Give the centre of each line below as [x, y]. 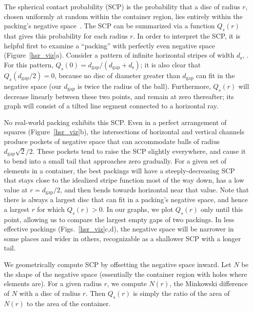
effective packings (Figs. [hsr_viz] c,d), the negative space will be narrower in [119, 229]
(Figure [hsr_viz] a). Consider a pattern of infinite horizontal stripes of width [119, 55]
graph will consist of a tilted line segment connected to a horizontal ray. [111, 106]
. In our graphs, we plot [138, 209]
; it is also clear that [170, 64]
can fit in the [215, 75]
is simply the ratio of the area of [181, 293]
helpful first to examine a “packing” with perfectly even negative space [110, 45]
